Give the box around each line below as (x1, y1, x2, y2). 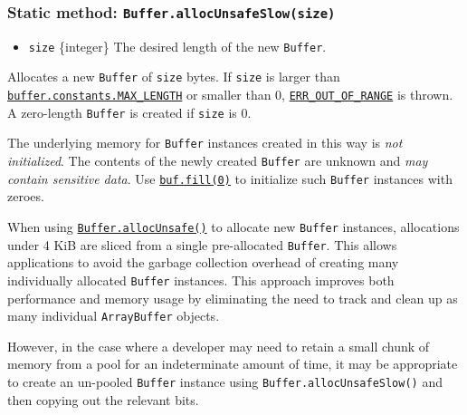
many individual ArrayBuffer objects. (7, 306, 220, 325)
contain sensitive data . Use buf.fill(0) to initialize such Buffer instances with (7, 169, 453, 188)
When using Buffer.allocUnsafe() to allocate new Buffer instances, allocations (7, 217, 460, 236)
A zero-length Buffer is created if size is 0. (7, 102, 252, 121)
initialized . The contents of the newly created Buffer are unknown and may (7, 151, 428, 170)
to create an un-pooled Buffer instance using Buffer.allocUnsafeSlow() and (7, 372, 443, 391)
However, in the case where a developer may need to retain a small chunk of (7, 336, 430, 355)
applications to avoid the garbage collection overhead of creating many (7, 253, 399, 272)
